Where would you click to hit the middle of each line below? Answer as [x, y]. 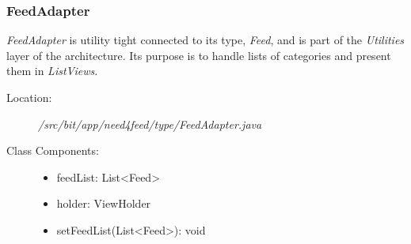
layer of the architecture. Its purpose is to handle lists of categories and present [199, 55]
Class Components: [53, 150]
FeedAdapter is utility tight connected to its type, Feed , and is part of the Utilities [205, 40]
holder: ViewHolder [104, 203]
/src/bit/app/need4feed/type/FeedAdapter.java [150, 124]
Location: [29, 97]
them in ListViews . [52, 71]
